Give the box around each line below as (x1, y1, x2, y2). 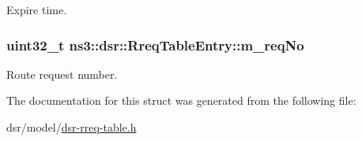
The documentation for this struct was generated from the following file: (6, 92, 356, 109)
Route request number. (6, 65, 118, 82)
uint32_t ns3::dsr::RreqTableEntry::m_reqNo (6, 35, 304, 54)
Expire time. (6, 2, 67, 17)
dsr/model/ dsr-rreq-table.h (6, 119, 137, 135)
